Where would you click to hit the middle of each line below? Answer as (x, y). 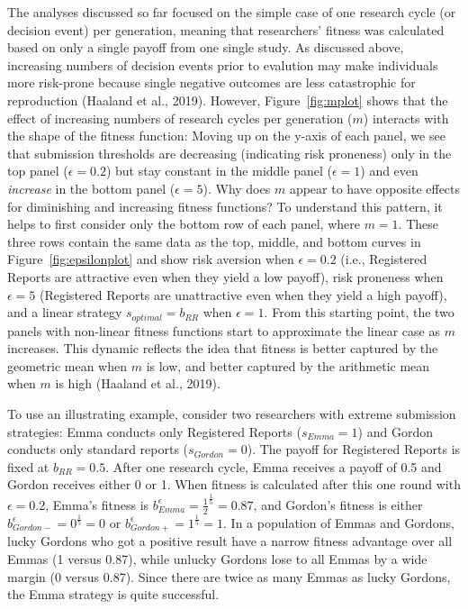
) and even (389, 171)
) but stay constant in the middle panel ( (219, 171)
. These (418, 224)
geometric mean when (67, 365)
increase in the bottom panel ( (91, 188)
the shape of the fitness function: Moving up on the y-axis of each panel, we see (226, 136)
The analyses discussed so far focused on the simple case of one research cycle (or (232, 12)
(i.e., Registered (384, 259)
